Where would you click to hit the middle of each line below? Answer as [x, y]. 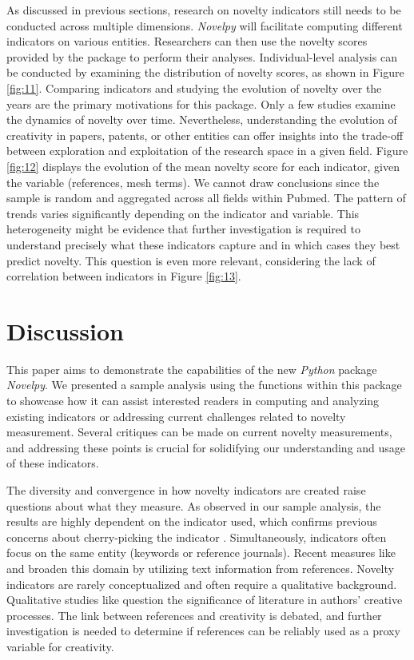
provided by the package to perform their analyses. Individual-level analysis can [202, 56]
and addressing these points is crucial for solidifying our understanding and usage [206, 447]
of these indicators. [53, 463]
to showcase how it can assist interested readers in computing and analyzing [193, 400]
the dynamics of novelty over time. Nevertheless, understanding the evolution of [202, 119]
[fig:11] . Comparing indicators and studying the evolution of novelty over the [194, 87]
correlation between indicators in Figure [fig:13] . [124, 276]
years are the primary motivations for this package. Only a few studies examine [201, 103]
